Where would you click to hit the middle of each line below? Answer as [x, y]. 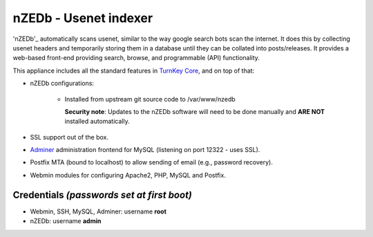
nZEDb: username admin [66, 221]
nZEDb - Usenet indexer [83, 18]
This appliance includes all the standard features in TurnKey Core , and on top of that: [134, 70]
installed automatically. [97, 122]
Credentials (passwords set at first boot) [103, 195]
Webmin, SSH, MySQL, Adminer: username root [98, 211]
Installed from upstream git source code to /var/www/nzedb [150, 99]
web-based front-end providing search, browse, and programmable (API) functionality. [136, 58]
